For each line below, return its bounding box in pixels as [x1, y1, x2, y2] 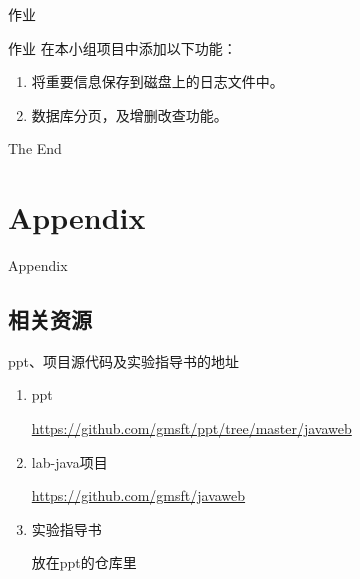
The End [8, 138, 62, 159]
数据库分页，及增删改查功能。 [31, 104, 228, 125]
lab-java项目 [31, 451, 108, 472]
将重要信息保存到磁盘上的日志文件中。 [31, 71, 284, 92]
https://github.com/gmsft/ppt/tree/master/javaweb [31, 418, 352, 439]
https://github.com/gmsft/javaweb [31, 485, 246, 506]
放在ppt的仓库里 [31, 552, 137, 573]
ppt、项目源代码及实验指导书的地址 [8, 350, 240, 371]
